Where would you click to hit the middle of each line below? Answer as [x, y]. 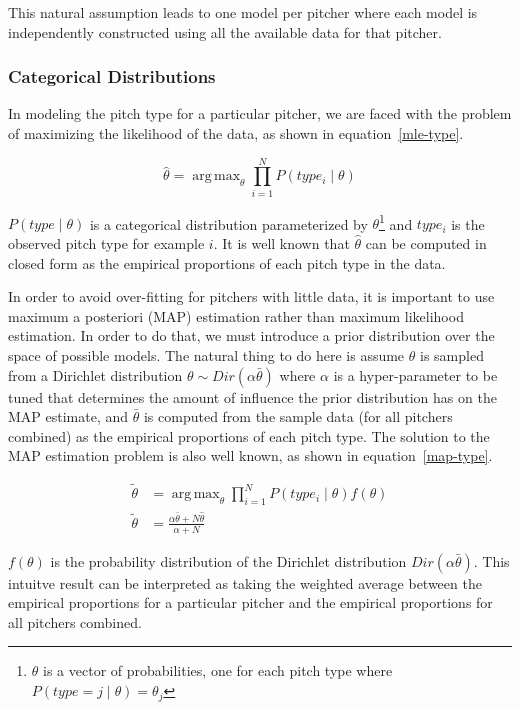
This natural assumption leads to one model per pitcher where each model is [243, 12]
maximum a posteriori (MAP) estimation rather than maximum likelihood [236, 315]
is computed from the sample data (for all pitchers [298, 416]
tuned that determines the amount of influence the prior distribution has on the [252, 396]
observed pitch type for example [106, 242]
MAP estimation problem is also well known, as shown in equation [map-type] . [250, 455]
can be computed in [426, 242]
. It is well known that [281, 242]
